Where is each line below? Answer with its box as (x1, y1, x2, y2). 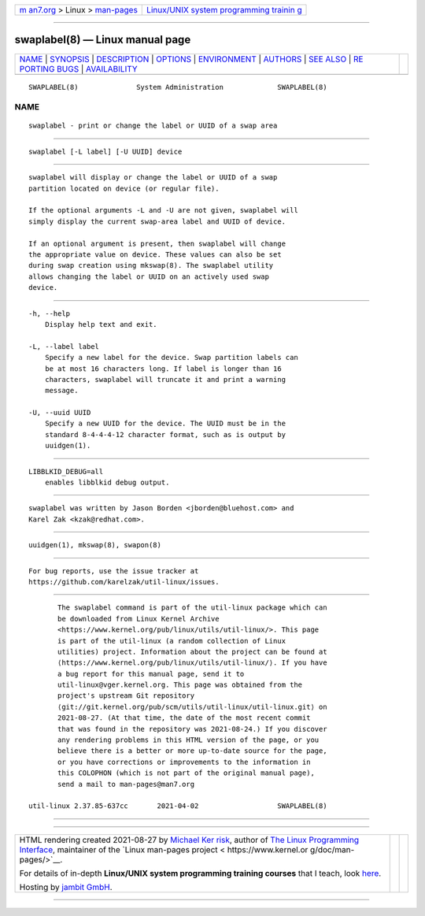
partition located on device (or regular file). (28, 184, 220, 193)
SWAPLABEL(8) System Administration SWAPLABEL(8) (28, 83, 327, 91)
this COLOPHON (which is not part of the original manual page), (57, 769, 315, 777)
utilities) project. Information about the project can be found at (57, 647, 327, 656)
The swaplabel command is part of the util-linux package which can (57, 603, 327, 612)
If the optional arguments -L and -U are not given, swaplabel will (28, 206, 298, 215)
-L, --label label (28, 342, 100, 350)
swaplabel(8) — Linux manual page (14, 33, 191, 46)
